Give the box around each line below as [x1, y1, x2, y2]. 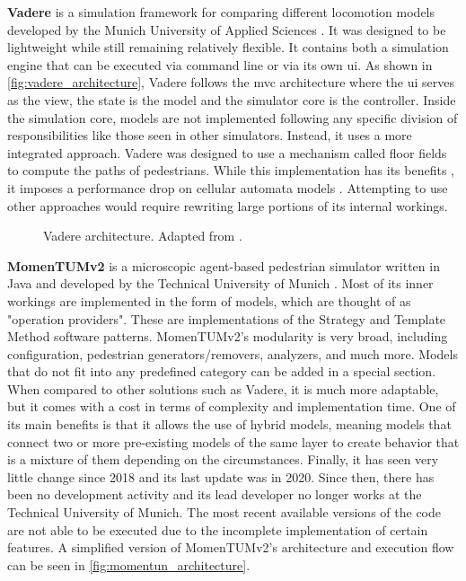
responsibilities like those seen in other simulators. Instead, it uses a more [7, 126, 412, 145]
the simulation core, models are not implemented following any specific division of [7, 108, 458, 127]
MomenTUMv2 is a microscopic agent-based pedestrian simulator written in [7, 256, 440, 275]
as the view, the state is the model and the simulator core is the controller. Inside [7, 90, 456, 109]
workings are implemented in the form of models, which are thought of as [7, 291, 411, 310]
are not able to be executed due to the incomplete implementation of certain [7, 520, 428, 539]
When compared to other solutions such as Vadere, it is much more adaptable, [7, 379, 439, 398]
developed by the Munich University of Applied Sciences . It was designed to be [7, 20, 446, 39]
